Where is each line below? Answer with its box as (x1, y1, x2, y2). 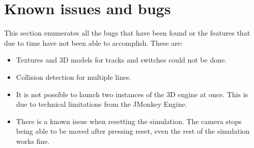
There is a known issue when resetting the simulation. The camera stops (16, 115, 242, 126)
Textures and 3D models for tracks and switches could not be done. (16, 54, 227, 65)
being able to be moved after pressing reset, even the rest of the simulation (16, 126, 250, 136)
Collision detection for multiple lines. (16, 71, 131, 82)
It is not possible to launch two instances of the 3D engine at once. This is (16, 88, 248, 99)
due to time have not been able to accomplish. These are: (4, 37, 183, 48)
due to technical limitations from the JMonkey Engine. (16, 99, 187, 109)
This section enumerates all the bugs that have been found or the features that (4, 27, 250, 38)
